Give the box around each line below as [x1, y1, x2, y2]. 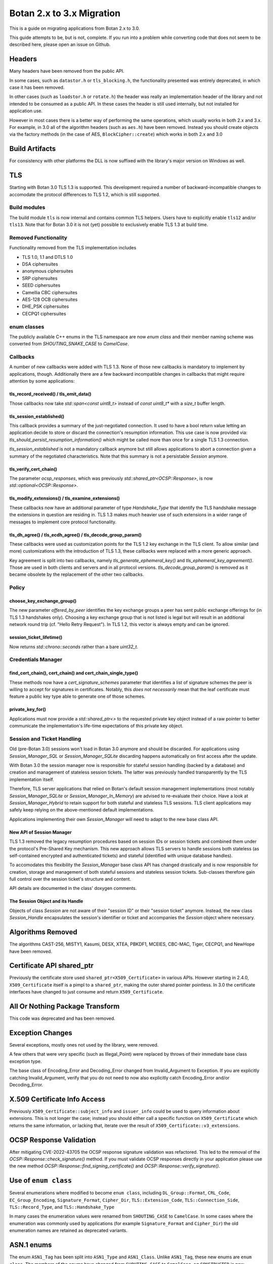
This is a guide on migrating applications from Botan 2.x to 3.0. [9, 25, 140, 31]
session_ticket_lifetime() [9, 635, 63, 641]
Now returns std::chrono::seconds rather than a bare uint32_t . [9, 644, 139, 650]
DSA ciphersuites [22, 261, 58, 267]
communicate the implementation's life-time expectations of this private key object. [9, 723, 184, 729]
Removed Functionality [9, 234, 68, 241]
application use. [9, 108, 43, 114]
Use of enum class [9, 1176, 72, 1185]
